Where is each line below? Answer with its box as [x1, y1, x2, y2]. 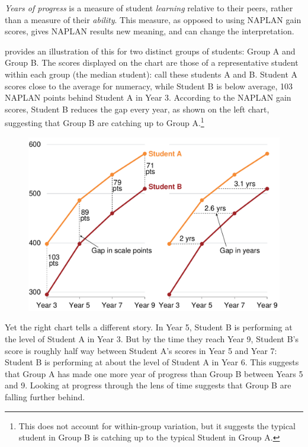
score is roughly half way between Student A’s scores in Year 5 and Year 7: [5, 344, 277, 356]
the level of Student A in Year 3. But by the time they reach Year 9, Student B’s [5, 332, 299, 345]
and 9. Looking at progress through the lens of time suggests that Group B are [5, 379, 291, 391]
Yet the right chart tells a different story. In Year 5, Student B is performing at [5, 321, 293, 333]
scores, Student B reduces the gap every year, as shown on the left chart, [5, 102, 269, 115]
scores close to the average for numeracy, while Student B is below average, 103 [5, 79, 293, 92]
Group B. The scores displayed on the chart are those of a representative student [5, 56, 299, 69]
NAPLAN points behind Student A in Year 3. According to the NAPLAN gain [5, 91, 291, 104]
